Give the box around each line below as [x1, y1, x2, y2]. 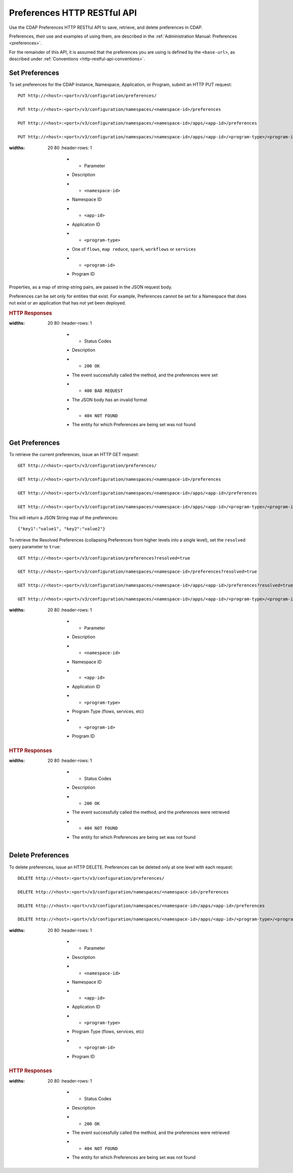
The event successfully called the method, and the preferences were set [72, 372, 218, 378]
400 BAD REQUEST [84, 388, 123, 393]
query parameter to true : [9, 544, 61, 550]
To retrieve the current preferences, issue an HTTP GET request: [9, 451, 139, 457]
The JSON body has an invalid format [72, 396, 147, 403]
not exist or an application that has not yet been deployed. [9, 300, 126, 306]
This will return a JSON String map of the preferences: [9, 515, 119, 521]
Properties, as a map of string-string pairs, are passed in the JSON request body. [9, 284, 173, 290]
